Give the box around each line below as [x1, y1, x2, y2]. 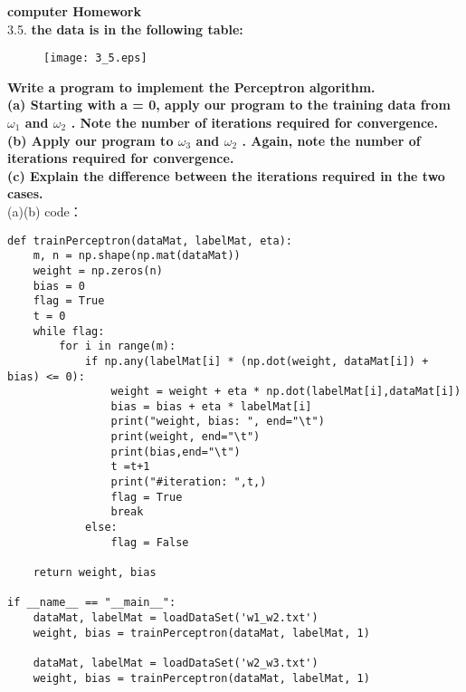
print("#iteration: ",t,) [110, 476, 267, 489]
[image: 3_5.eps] [43, 52, 147, 65]
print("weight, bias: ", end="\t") [110, 415, 325, 428]
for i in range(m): [59, 340, 176, 353]
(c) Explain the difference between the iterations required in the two [7, 166, 445, 185]
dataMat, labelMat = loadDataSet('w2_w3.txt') [33, 656, 319, 669]
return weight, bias [33, 566, 157, 580]
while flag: [33, 324, 105, 338]
